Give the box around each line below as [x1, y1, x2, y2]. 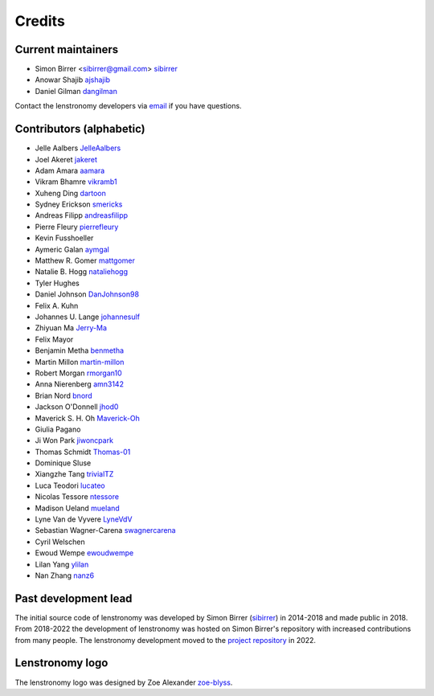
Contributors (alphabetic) [14, 122, 145, 136]
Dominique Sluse [35, 458, 92, 468]
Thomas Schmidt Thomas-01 [35, 447, 131, 456]
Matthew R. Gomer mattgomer [35, 256, 136, 265]
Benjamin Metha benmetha [35, 346, 125, 355]
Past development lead [14, 592, 133, 605]
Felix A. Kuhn [35, 301, 79, 310]
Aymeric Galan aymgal [35, 244, 110, 254]
